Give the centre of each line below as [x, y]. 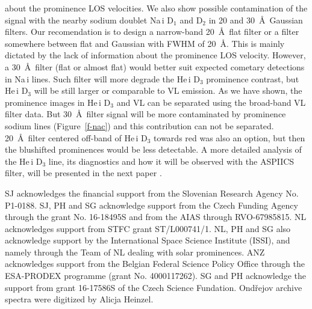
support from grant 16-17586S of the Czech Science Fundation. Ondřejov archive [154, 287]
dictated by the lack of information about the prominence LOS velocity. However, [155, 55]
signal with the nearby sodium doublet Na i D [89, 20]
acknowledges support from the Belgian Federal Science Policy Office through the [155, 264]
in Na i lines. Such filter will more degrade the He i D [102, 78]
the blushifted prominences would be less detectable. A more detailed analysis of [153, 149]
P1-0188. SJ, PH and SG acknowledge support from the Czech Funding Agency [151, 205]
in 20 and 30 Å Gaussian [256, 20]
